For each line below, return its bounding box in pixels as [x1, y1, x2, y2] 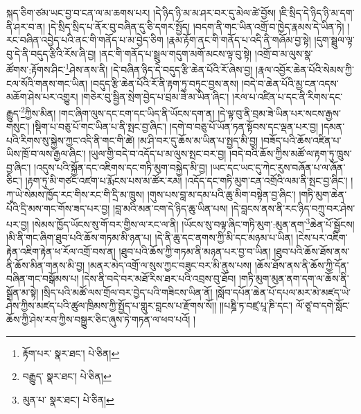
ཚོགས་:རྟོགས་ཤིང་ [6, 62, 66, 77]
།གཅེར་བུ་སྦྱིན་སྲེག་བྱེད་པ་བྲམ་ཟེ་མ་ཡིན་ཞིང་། [81, 89, 229, 104]
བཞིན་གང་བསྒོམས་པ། [6, 271, 79, 286]
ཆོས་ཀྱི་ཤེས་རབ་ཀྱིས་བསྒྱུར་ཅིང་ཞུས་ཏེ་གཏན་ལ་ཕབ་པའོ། [6, 312, 191, 327]
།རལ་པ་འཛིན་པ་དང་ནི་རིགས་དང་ [232, 89, 343, 104]
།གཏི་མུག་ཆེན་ [299, 187, 347, 202]
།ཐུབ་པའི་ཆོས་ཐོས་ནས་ [274, 244, 350, 259]
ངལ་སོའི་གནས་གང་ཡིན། [6, 76, 88, 90]
